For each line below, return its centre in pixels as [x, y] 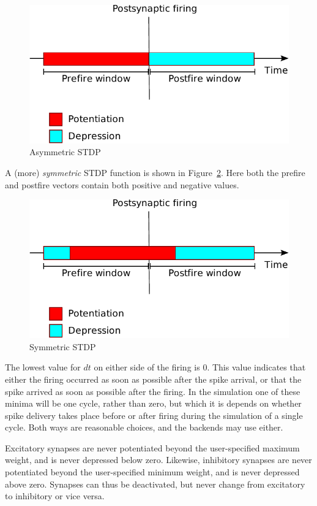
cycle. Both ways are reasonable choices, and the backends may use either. [144, 427]
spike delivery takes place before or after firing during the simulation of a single [154, 415]
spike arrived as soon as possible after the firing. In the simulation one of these [153, 391]
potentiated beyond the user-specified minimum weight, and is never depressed [152, 472]
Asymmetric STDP [65, 152]
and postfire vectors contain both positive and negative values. [122, 184]
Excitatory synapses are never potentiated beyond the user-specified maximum [152, 447]
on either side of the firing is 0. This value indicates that [200, 367]
